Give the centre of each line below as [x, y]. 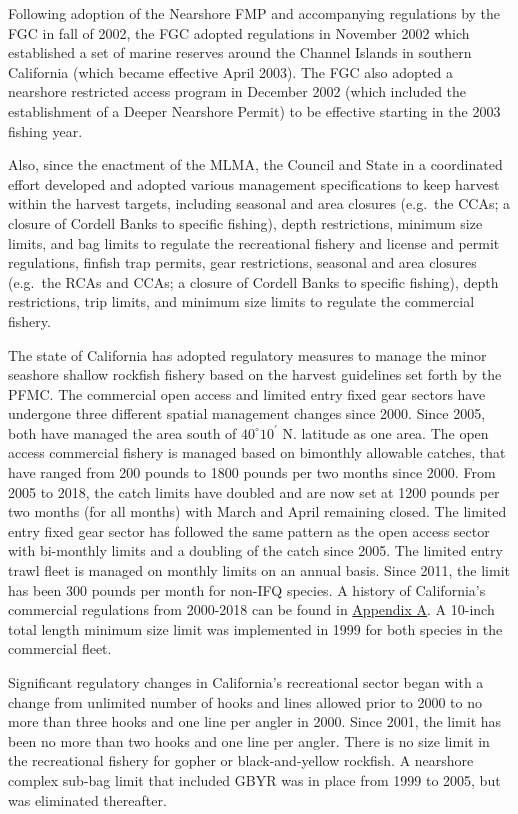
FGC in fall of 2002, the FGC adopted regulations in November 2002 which [239, 32]
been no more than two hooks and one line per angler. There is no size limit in [249, 740]
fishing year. [45, 130]
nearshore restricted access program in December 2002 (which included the [237, 91]
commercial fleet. [60, 648]
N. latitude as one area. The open [385, 432]
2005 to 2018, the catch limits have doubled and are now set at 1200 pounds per [254, 491]
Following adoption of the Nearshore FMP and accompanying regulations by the [254, 13]
